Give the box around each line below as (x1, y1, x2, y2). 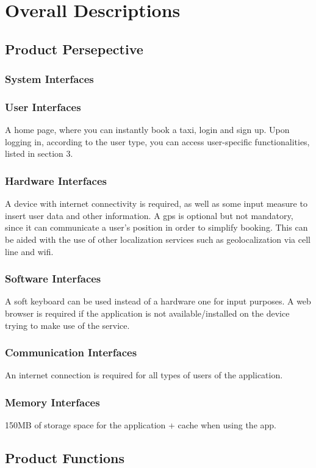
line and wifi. (5, 245, 54, 257)
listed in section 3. (5, 147, 73, 160)
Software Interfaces (5, 271, 101, 286)
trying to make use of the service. (5, 319, 130, 331)
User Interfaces (5, 99, 81, 114)
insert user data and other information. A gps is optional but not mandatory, (5, 209, 293, 221)
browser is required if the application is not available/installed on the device (5, 307, 290, 319)
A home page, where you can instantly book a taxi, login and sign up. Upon (5, 123, 290, 136)
